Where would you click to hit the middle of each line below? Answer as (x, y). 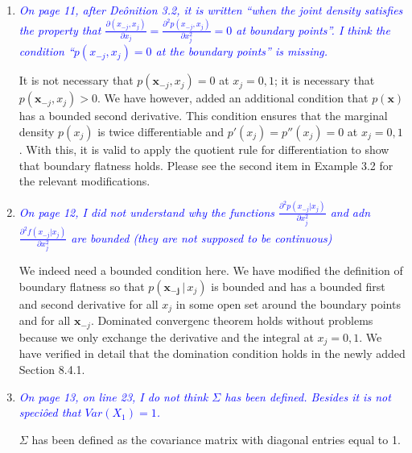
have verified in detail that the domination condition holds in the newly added (212, 353)
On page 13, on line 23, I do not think (113, 396)
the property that (60, 29)
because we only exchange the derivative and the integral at (166, 337)
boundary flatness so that (82, 286)
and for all (45, 320)
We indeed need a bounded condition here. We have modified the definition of (211, 270)
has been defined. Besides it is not (308, 396)
